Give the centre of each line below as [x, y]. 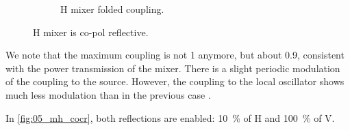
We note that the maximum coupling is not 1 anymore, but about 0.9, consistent [175, 55]
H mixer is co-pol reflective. [91, 32]
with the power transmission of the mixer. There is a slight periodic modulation [173, 68]
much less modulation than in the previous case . [108, 94]
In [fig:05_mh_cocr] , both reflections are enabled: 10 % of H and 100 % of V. [170, 117]
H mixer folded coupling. [112, 9]
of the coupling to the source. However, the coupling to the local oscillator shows [175, 81]
